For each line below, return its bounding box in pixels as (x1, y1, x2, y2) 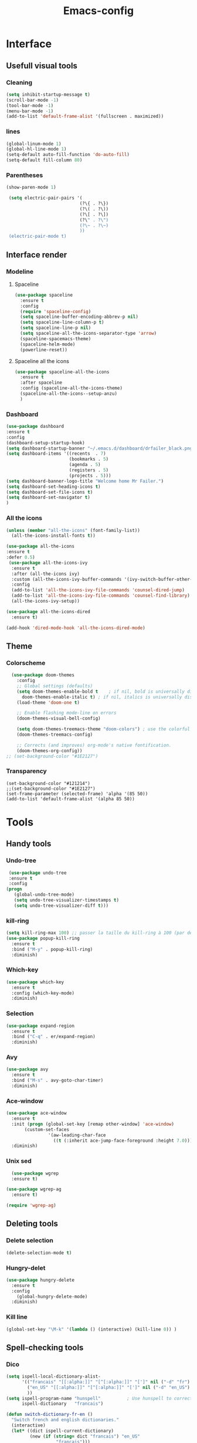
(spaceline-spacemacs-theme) (20, 335, 91, 342)
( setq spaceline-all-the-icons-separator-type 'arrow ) (20, 331, 157, 337)
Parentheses (6, 171, 43, 179)
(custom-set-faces (24, 1126, 69, 1132)
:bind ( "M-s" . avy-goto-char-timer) (11, 1078, 104, 1083)
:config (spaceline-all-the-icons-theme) (20, 385, 123, 391)
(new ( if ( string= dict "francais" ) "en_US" (29, 1433, 141, 1439)
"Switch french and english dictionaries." (11, 1417, 119, 1423)
